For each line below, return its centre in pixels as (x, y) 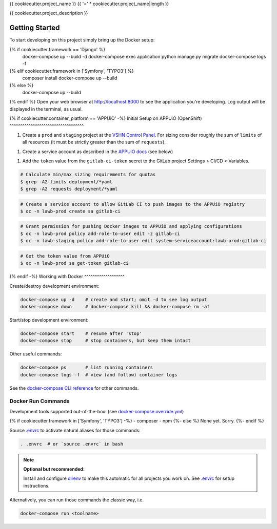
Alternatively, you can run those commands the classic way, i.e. (77, 500)
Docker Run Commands (40, 401)
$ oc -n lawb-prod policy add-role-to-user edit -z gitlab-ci (100, 234)
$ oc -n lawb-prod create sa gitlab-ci (70, 211)
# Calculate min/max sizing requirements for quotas (88, 175)
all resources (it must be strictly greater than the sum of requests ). (94, 142)
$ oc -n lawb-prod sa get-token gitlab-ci (74, 263)
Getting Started (35, 28)
